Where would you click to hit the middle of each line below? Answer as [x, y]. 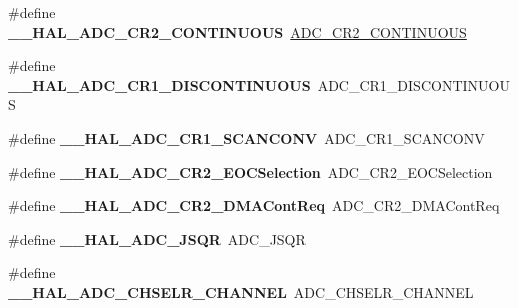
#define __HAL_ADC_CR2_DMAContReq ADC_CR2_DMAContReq [254, 205]
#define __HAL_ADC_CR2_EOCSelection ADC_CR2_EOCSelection [250, 171]
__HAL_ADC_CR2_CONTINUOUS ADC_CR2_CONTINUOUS [237, 31]
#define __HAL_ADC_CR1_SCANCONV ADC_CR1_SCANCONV [246, 137]
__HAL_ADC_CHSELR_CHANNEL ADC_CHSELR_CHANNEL [241, 291]
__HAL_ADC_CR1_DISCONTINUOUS [159, 84]
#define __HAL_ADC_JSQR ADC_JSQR [157, 238]
